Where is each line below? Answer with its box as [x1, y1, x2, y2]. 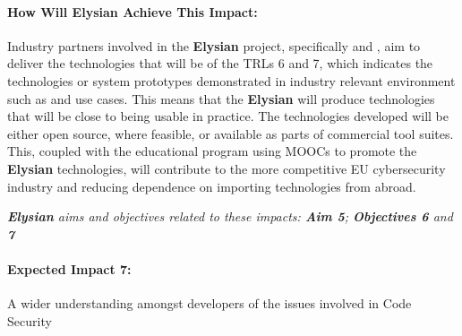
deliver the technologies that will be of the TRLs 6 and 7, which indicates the [7, 54, 433, 73]
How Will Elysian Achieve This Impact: [7, 2, 258, 21]
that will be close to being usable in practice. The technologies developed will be [7, 107, 449, 125]
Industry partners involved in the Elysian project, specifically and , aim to [7, 36, 421, 55]
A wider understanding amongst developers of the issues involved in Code [7, 294, 412, 313]
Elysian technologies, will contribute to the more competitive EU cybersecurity [7, 159, 446, 177]
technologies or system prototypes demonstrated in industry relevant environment [7, 71, 456, 90]
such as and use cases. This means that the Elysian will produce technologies [7, 89, 435, 108]
